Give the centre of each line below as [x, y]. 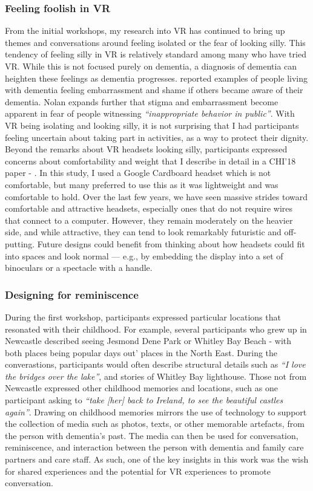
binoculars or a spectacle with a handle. [79, 268]
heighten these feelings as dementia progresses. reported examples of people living [156, 78]
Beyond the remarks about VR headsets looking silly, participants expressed [146, 149]
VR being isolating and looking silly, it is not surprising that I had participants [152, 125]
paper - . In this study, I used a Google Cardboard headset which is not [138, 173]
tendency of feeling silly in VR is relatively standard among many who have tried [156, 54]
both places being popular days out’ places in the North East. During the [141, 352]
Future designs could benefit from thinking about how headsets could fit [171, 243]
